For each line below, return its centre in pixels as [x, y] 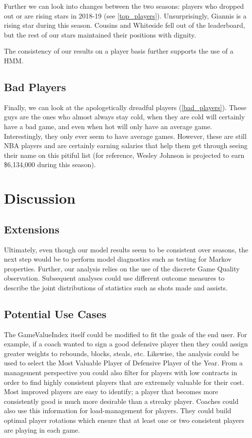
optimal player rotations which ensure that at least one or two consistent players [124, 420]
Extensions [32, 229]
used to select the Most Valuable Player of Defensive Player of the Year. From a [124, 363]
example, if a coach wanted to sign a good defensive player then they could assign [126, 344]
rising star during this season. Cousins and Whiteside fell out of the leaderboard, [125, 25]
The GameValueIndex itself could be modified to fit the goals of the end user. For [126, 334]
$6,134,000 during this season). [50, 164]
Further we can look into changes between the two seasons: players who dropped [124, 6]
